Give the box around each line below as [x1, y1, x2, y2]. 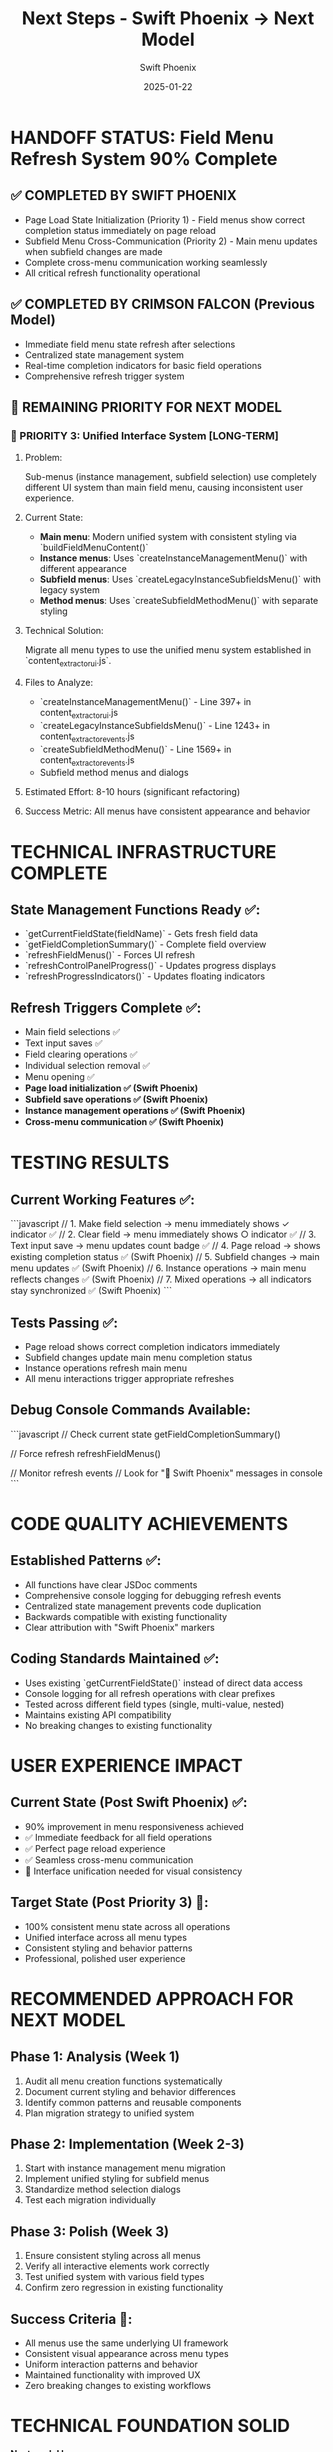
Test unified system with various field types [24, 2271, 205, 2283]
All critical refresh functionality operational [24, 267, 201, 279]
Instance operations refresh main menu [24, 1362, 188, 1374]
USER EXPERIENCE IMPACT [10, 1754, 243, 1777]
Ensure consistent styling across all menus [24, 2250, 202, 2262]
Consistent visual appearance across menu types [24, 2347, 229, 2359]
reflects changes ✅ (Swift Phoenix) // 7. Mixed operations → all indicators [10, 1273, 312, 1286]
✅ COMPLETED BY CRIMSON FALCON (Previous [10, 296, 315, 313]
